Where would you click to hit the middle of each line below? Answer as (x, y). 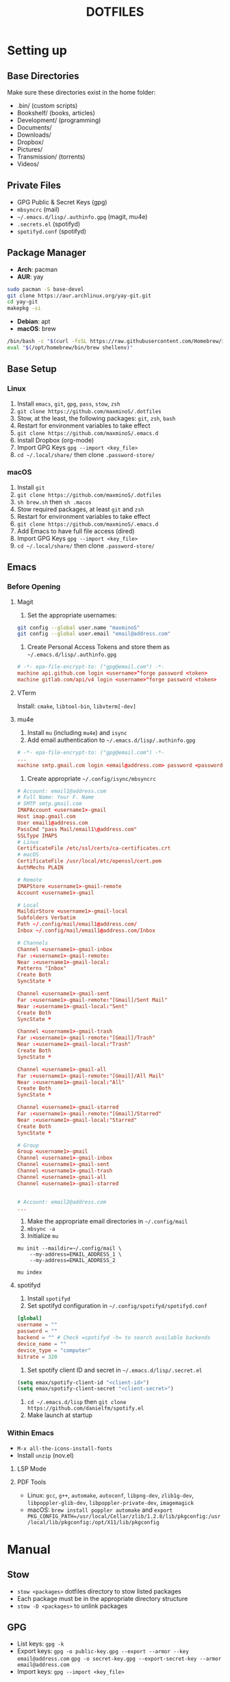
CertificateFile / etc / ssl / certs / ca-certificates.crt (94, 848)
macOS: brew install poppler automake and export (100, 1510)
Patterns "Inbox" (42, 968)
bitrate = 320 (37, 1357)
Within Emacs (31, 1433)
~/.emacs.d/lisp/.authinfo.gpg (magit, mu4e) (82, 216)
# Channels (33, 943)
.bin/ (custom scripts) (47, 106)
